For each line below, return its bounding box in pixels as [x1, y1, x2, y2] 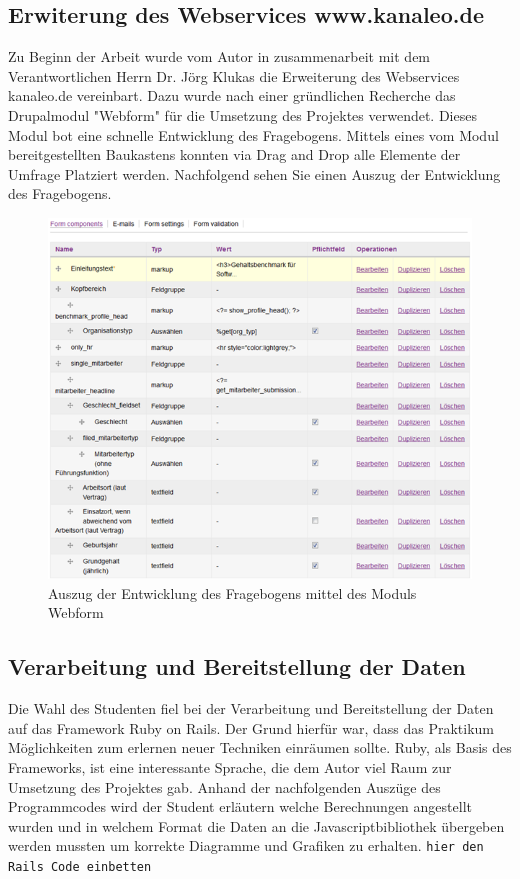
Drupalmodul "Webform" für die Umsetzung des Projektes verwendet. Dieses [8, 104, 477, 125]
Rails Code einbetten [8, 860, 152, 874]
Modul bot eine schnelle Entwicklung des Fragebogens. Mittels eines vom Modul [8, 124, 499, 145]
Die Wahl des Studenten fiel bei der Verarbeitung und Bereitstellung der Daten [8, 698, 494, 719]
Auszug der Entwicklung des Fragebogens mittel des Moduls [48, 582, 417, 603]
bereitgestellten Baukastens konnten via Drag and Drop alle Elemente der [8, 144, 461, 165]
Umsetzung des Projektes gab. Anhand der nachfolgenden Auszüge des [8, 776, 441, 797]
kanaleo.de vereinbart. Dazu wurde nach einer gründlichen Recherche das [8, 85, 456, 106]
